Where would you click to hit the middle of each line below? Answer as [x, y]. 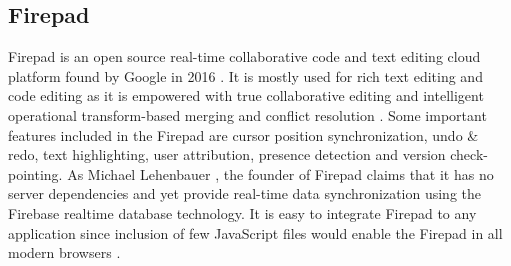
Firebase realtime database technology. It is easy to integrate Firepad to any [242, 212]
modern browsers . [64, 252]
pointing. [35, 173]
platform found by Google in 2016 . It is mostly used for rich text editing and [245, 75]
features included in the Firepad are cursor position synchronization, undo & [243, 134]
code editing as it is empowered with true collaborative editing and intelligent [246, 95]
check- [469, 154]
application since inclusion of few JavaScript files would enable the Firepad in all [255, 232]
